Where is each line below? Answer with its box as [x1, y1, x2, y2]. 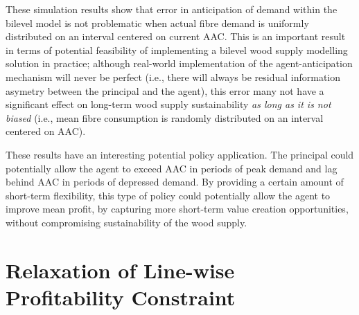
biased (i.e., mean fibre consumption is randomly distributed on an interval [6, 110, 324, 125]
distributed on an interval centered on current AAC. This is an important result [6, 29, 346, 44]
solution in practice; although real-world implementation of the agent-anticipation [6, 56, 353, 71]
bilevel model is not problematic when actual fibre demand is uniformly [6, 15, 309, 30]
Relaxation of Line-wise [6, 255, 235, 284]
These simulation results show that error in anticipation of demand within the [6, 2, 338, 16]
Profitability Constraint [6, 282, 236, 311]
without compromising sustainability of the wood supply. [6, 215, 247, 229]
